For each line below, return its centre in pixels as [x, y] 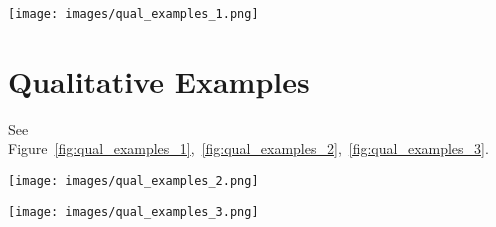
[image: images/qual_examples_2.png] [133, 180]
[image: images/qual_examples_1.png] [133, 14]
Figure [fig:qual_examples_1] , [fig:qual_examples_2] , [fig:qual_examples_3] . [248, 148]
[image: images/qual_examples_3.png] [133, 211]
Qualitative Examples [159, 80]
